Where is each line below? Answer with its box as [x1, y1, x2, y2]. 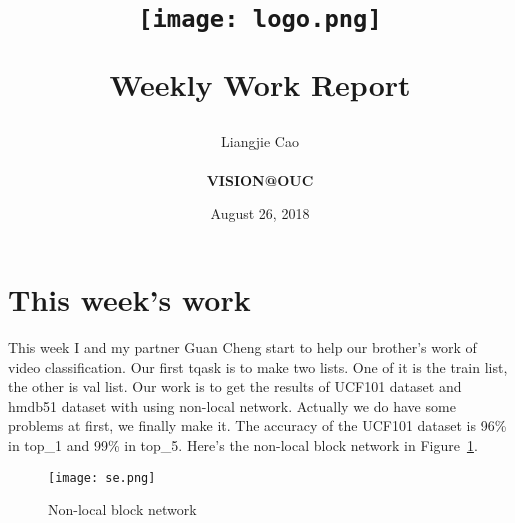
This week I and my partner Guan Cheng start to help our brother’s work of [8, 337, 477, 357]
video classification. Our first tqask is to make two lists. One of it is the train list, [8, 356, 508, 377]
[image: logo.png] [138, 5, 382, 34]
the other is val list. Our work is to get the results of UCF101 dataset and [8, 376, 462, 397]
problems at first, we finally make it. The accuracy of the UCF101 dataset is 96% [8, 415, 507, 436]
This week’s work [8, 279, 251, 320]
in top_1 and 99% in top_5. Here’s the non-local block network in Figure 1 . [8, 434, 478, 455]
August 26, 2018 [210, 203, 310, 224]
